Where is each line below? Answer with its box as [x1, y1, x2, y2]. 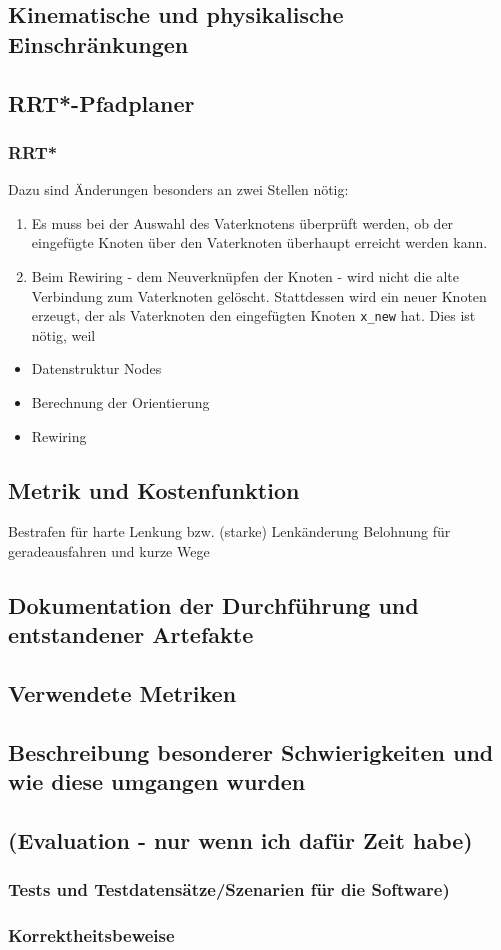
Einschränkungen [8, 28, 189, 59]
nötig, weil [31, 324, 96, 345]
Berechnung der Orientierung [31, 391, 210, 412]
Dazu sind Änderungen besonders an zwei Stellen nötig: [8, 179, 349, 200]
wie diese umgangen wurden [8, 766, 306, 797]
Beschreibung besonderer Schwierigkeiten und [8, 736, 494, 767]
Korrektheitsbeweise [8, 923, 175, 948]
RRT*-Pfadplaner [8, 87, 195, 118]
